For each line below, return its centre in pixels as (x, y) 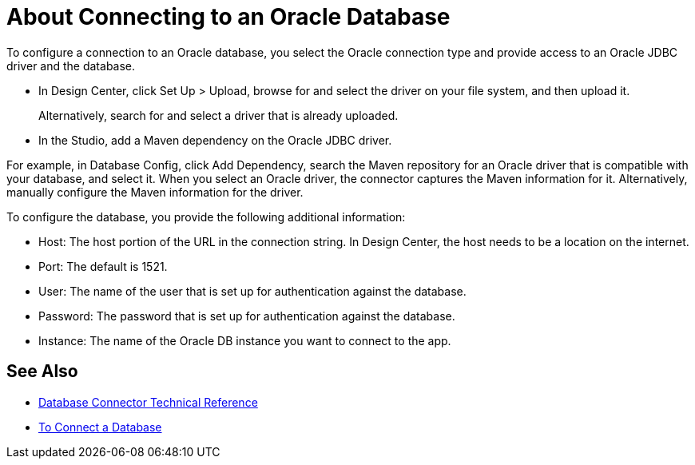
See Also (42, 372)
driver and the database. (71, 66)
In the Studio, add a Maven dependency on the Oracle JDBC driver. (215, 140)
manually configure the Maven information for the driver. (155, 192)
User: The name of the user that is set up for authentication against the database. (252, 291)
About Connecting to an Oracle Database (228, 17)
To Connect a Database (100, 427)
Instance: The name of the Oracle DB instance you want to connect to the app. (245, 340)
